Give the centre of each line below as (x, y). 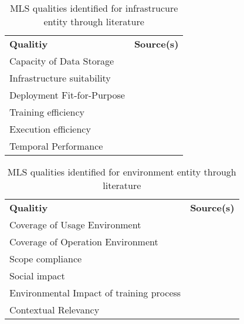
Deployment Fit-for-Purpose (67, 95)
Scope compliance (46, 259)
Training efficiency (47, 112)
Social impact (37, 276)
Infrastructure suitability (60, 78)
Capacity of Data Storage (62, 61)
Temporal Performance (56, 146)
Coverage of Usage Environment (75, 225)
